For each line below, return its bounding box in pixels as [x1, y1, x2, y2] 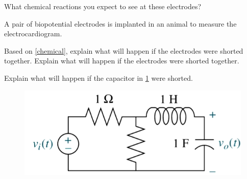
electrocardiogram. [4, 28, 62, 39]
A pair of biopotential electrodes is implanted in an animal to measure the [4, 18, 237, 29]
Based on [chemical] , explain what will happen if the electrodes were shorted [4, 45, 243, 56]
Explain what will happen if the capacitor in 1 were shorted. [4, 72, 193, 83]
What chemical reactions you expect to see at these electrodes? [4, 1, 202, 11]
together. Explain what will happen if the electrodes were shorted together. [4, 55, 239, 66]
